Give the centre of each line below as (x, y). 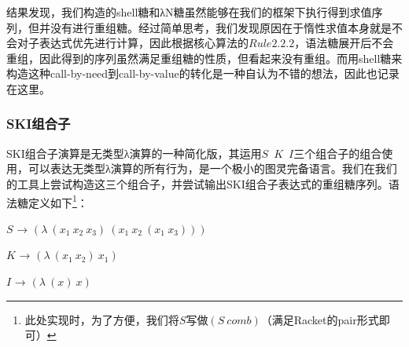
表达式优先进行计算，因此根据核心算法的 (144, 43)
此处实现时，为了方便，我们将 (102, 319)
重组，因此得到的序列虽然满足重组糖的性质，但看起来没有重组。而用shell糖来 (204, 58)
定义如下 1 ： (58, 201)
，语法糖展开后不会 (344, 43)
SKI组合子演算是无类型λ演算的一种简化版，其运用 (134, 153)
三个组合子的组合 (338, 153)
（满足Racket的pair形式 (320, 319)
